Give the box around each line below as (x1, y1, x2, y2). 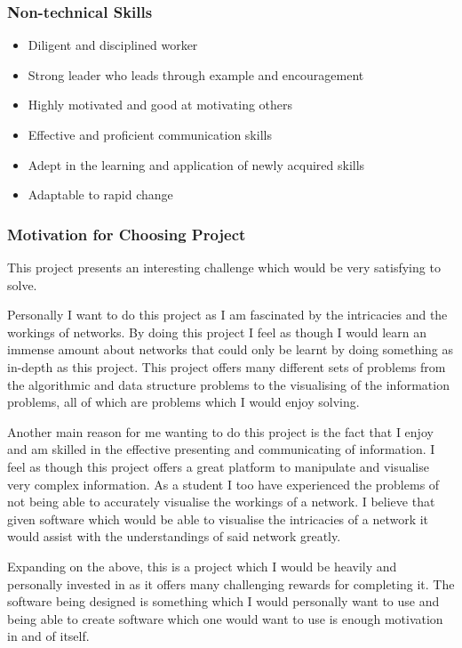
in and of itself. (7, 627, 90, 645)
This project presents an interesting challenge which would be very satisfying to (7, 258, 441, 276)
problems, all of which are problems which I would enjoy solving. (7, 393, 360, 411)
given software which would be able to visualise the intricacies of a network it (7, 509, 429, 528)
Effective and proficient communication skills (28, 126, 272, 143)
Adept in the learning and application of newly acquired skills (28, 155, 365, 174)
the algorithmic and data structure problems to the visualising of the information (7, 375, 450, 393)
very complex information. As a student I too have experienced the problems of (7, 474, 440, 493)
